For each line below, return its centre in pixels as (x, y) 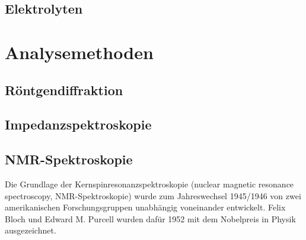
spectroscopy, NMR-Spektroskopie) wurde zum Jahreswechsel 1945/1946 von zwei (153, 195)
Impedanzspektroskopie (78, 124)
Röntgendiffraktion (64, 90)
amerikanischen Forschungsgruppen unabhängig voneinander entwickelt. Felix (145, 207)
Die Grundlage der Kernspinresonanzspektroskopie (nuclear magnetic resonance (149, 184)
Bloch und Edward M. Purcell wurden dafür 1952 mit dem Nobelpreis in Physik (150, 218)
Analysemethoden (79, 52)
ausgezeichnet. (31, 230)
